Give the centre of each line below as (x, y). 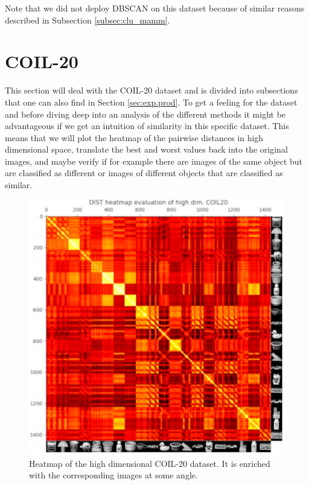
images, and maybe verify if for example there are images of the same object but (154, 161)
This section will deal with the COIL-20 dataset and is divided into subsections (151, 90)
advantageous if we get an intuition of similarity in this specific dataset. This (147, 126)
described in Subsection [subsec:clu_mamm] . (88, 20)
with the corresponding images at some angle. (113, 475)
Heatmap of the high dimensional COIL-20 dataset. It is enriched (150, 463)
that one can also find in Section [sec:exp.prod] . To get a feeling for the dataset (151, 102)
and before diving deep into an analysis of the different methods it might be (145, 114)
